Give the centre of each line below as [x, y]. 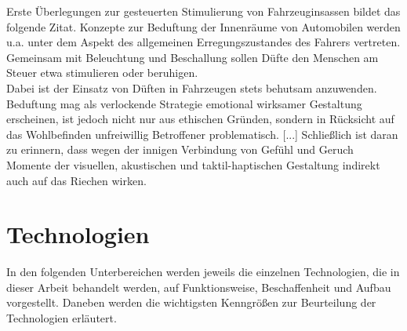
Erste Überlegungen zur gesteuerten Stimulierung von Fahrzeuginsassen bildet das [203, 11]
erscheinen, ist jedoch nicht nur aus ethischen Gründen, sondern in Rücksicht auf [200, 119]
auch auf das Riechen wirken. [76, 180]
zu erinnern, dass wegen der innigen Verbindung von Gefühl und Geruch [180, 149]
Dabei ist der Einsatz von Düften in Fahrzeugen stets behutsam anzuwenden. [192, 87]
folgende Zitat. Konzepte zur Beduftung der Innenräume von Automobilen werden [203, 26]
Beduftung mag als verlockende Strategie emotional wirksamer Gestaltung [184, 103]
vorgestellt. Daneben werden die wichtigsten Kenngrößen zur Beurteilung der [191, 302]
